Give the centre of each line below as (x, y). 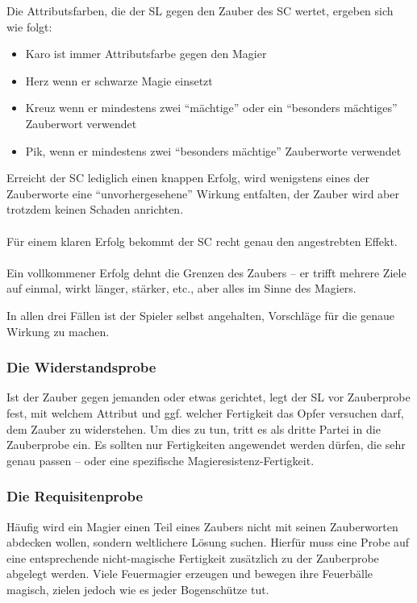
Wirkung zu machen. (58, 331)
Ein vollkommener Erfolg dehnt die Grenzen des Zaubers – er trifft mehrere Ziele (206, 272)
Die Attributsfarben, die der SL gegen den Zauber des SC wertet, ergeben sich (200, 10)
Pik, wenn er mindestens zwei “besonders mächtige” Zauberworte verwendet (213, 150)
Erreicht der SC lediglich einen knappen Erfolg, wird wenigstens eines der (188, 178)
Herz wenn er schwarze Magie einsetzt (119, 80)
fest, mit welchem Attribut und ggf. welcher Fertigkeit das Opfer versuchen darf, (205, 412)
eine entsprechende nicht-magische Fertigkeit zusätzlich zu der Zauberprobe (193, 557)
